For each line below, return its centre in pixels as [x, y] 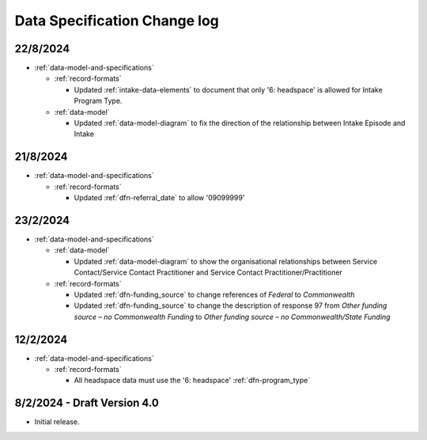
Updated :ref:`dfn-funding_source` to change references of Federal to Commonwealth [214, 294]
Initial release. [57, 422]
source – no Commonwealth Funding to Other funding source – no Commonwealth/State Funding [232, 317]
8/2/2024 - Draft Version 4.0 [87, 403]
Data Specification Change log [117, 21]
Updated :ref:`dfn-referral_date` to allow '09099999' [159, 198]
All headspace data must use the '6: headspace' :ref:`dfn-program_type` [192, 381]
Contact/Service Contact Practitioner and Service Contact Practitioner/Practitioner [208, 272]
